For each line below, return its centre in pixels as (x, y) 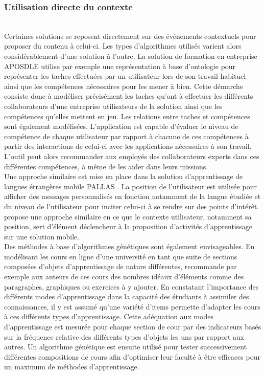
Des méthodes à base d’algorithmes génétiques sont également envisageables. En (129, 246)
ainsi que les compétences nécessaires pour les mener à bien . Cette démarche (124, 86)
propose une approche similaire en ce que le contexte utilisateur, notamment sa (128, 216)
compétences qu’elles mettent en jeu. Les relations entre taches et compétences (127, 116)
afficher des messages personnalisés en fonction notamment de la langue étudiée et (132, 196)
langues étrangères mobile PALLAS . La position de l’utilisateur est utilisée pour (130, 186)
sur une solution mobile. (42, 236)
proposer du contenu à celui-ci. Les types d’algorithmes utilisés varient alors (123, 46)
